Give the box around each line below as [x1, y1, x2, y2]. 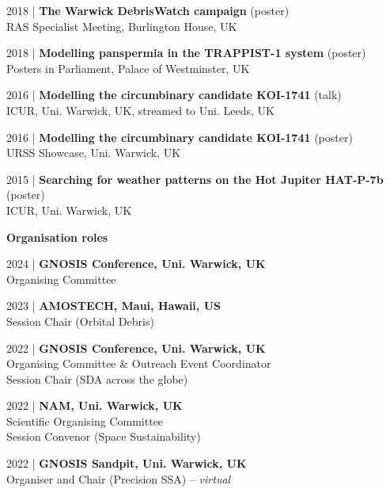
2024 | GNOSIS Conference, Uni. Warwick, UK [6, 255, 266, 272]
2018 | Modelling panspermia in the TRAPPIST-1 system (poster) [6, 44, 366, 61]
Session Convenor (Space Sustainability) [6, 428, 201, 445]
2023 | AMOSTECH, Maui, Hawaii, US [6, 297, 221, 314]
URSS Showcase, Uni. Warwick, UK [6, 144, 181, 161]
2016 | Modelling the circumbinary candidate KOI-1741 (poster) [6, 128, 353, 145]
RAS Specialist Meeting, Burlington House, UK [6, 17, 237, 34]
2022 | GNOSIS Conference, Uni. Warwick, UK [6, 339, 266, 356]
